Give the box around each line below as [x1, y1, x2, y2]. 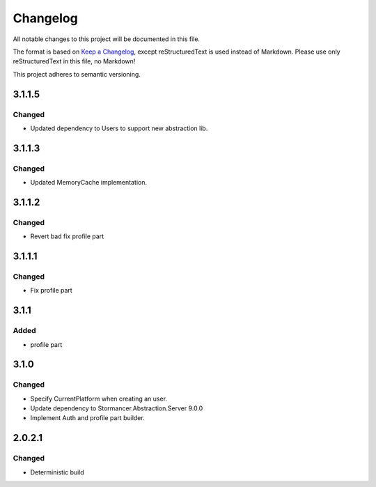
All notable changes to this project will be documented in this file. [13, 35, 201, 43]
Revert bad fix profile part [30, 232, 104, 240]
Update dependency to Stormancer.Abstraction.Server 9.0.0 [30, 404, 203, 412]
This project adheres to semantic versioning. [13, 70, 141, 78]
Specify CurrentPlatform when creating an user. [30, 394, 167, 403]
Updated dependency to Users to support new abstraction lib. [30, 124, 208, 132]
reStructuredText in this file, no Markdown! [13, 57, 136, 65]
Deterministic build [30, 467, 85, 477]
